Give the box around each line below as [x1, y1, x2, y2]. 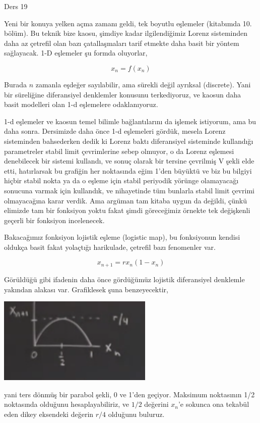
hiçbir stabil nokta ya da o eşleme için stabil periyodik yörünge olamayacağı [4, 175, 239, 186]
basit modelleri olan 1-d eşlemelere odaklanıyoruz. [4, 99, 158, 110]
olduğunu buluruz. [108, 408, 165, 419]
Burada [4, 79, 27, 89]
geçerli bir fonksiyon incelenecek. [4, 215, 105, 225]
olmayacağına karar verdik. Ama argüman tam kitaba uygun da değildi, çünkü [4, 195, 247, 205]
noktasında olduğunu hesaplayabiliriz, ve [4, 399, 129, 409]
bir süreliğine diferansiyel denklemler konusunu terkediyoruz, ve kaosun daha [4, 89, 241, 99]
